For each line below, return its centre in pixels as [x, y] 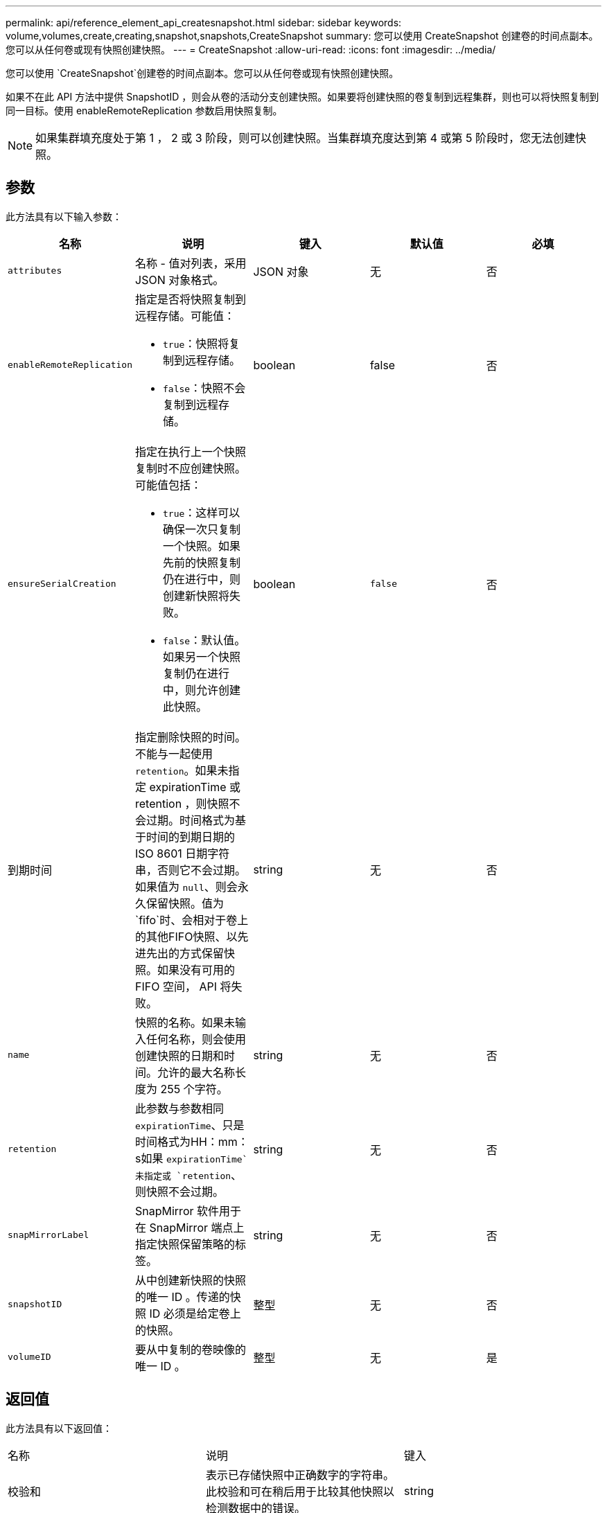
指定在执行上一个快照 [191, 451]
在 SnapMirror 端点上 [190, 1227]
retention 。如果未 [182, 770]
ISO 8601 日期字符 [183, 853]
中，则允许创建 [202, 690]
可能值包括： [169, 485]
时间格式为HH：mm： [192, 1141]
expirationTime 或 [195, 787]
